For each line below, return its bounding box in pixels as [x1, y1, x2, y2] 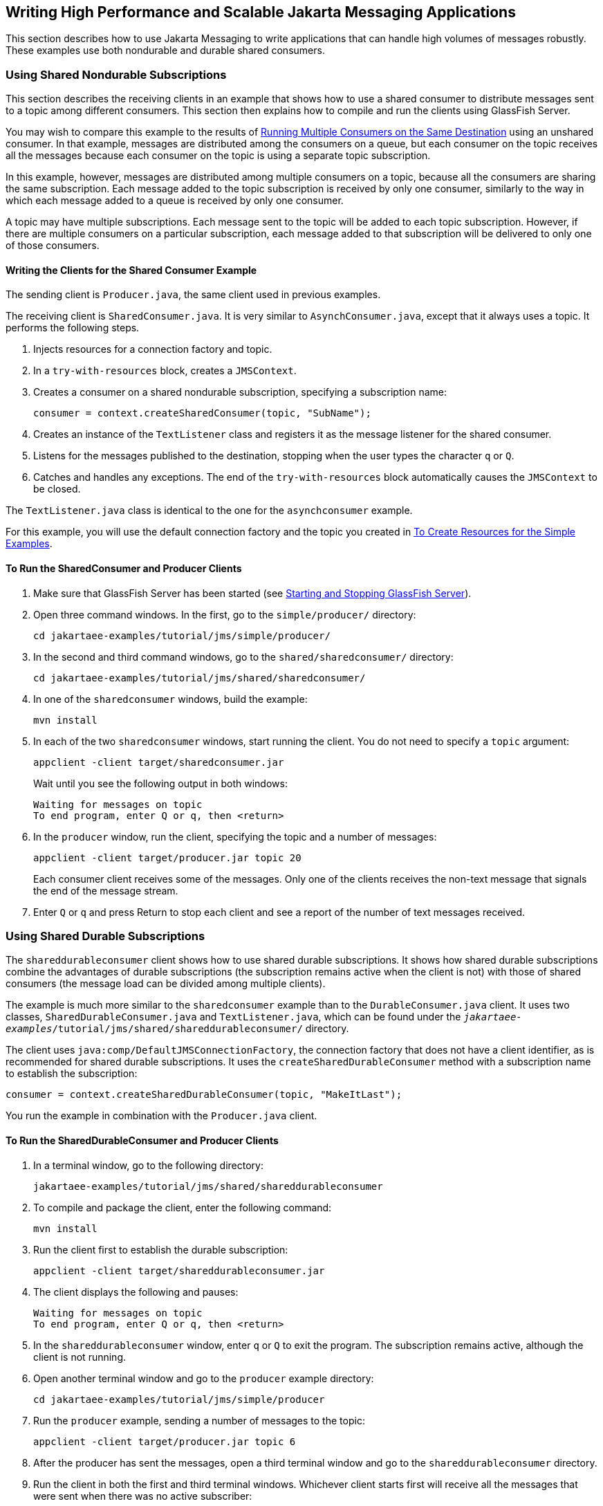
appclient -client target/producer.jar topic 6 [33, 1435, 296, 1447]
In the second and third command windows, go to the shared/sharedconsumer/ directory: [33, 650, 454, 663]
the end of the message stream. [33, 884, 178, 897]
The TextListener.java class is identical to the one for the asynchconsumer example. [6, 504, 413, 517]
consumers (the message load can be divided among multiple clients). [6, 977, 326, 990]
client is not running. [33, 1350, 127, 1363]
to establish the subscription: [6, 1067, 138, 1080]
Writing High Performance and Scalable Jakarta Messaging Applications [6, 3, 516, 21]
